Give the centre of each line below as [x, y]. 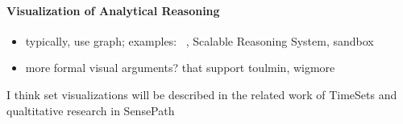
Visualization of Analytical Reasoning [113, 10]
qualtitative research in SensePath [91, 110]
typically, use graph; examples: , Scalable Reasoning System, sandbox [199, 40]
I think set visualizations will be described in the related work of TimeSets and [202, 94]
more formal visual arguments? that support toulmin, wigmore [180, 68]
